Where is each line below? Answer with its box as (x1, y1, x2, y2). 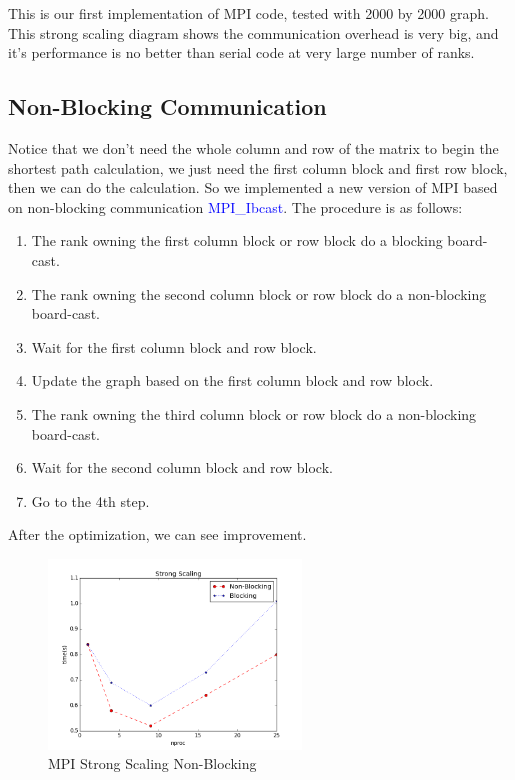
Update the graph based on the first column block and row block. (31, 370, 434, 391)
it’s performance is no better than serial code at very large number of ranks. (8, 42, 475, 63)
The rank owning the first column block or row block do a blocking (31, 230, 443, 251)
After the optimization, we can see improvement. (8, 524, 307, 545)
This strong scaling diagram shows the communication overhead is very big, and (8, 22, 499, 43)
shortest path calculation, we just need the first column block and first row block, (8, 157, 508, 178)
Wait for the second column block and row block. (31, 457, 333, 478)
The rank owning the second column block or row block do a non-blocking (31, 283, 487, 304)
